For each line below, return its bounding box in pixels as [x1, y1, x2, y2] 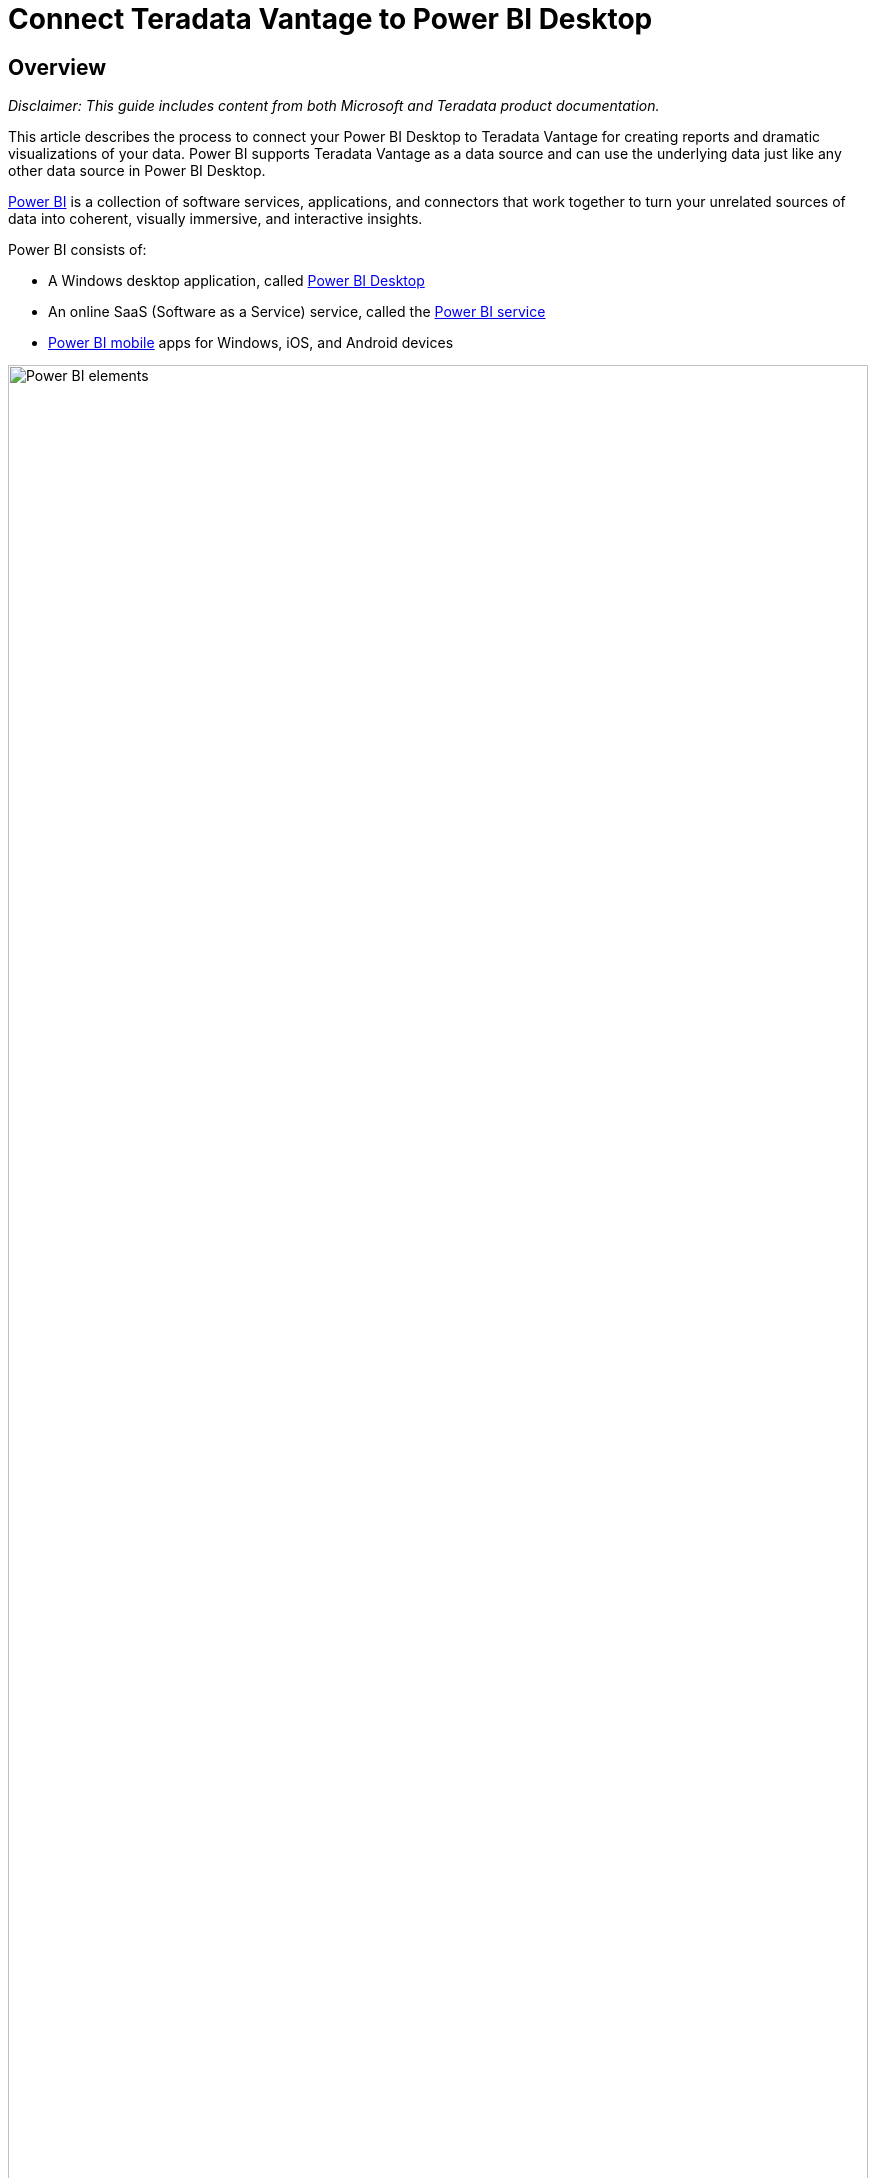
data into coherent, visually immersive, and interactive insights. [8, 210, 423, 228]
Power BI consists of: [8, 241, 147, 259]
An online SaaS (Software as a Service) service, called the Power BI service [48, 303, 546, 321]
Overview [8, 54, 107, 80]
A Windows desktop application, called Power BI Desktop [48, 272, 425, 290]
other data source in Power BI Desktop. [8, 162, 266, 180]
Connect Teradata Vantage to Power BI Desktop [8, 2, 653, 36]
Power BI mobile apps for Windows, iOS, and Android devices [48, 334, 454, 352]
